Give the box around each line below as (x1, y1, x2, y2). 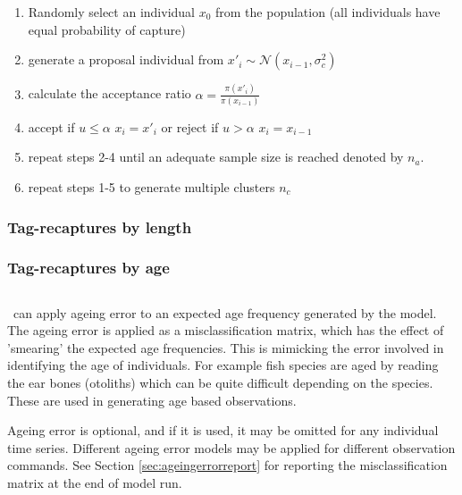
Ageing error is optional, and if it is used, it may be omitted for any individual (7, 421, 439, 440)
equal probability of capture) (28, 20, 186, 38)
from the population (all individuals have (215, 3, 441, 21)
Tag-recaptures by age (7, 256, 170, 279)
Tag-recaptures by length (7, 215, 192, 238)
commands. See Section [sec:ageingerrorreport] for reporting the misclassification (7, 456, 448, 474)
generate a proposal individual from (28, 50, 224, 69)
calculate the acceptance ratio (28, 84, 191, 103)
